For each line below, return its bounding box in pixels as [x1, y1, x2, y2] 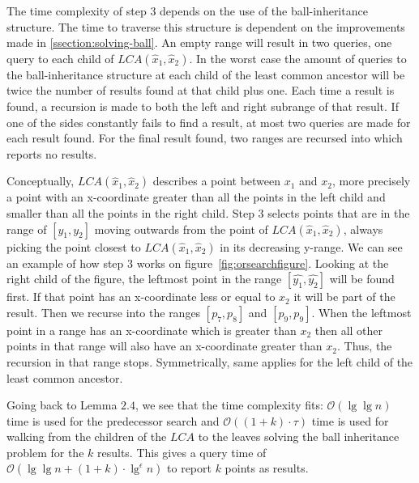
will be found [329, 270, 395, 287]
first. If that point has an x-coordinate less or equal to [6, 288, 276, 305]
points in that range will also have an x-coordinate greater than [6, 337, 323, 354]
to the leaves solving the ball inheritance [198, 428, 400, 445]
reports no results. [6, 145, 97, 162]
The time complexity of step [6, 2, 147, 19]
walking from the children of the [6, 428, 167, 445]
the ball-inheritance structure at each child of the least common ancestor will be [6, 66, 405, 83]
